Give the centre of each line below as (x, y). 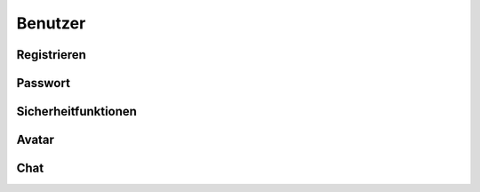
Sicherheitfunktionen (77, 112)
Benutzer (51, 23)
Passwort (44, 83)
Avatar (36, 140)
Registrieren (51, 55)
